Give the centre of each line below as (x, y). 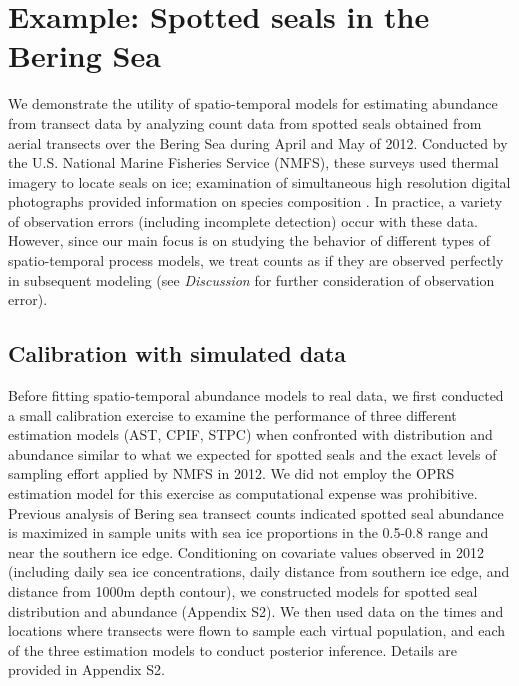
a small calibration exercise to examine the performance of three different (232, 414)
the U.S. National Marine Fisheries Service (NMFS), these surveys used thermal (253, 162)
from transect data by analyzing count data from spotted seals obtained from (245, 122)
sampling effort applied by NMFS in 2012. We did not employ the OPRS (231, 473)
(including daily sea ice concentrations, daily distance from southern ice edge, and (259, 571)
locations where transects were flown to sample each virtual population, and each (257, 630)
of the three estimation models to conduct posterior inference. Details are (233, 649)
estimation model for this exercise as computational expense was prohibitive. (243, 493)
